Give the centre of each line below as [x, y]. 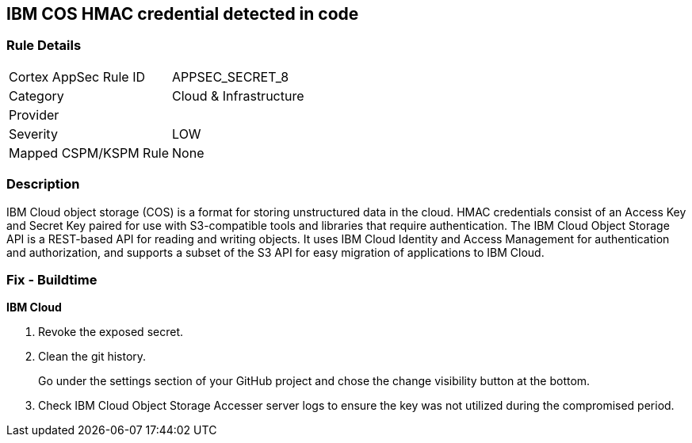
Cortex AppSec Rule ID [77, 76]
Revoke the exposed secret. [111, 332]
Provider [34, 115]
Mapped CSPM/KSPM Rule [89, 153]
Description [43, 184]
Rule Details [44, 46]
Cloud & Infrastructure [238, 95]
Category [36, 95]
